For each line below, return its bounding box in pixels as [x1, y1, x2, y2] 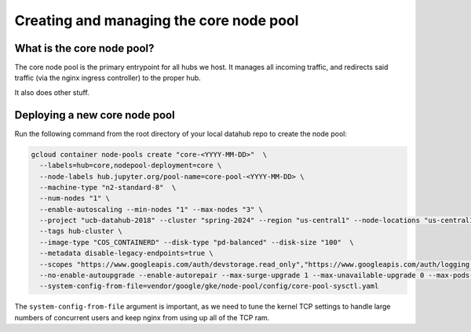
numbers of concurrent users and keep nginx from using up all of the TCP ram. [14, 312, 270, 322]
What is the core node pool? [14, 42, 155, 55]
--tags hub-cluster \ [39, 227, 123, 235]
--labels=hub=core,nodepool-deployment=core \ [39, 161, 222, 170]
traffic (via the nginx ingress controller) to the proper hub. [14, 73, 202, 82]
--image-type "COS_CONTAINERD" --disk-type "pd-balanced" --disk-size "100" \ [39, 238, 355, 246]
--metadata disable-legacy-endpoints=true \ [39, 249, 214, 258]
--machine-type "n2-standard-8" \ [39, 183, 177, 192]
